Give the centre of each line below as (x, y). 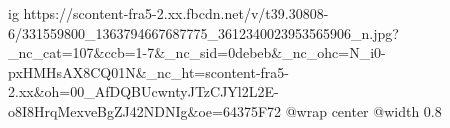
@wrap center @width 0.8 (363, 110)
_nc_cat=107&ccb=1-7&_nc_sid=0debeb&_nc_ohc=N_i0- (197, 52)
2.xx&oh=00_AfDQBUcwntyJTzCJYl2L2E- (143, 91)
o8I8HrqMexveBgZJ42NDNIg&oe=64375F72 (145, 110)
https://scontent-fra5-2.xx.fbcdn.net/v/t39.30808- (176, 13)
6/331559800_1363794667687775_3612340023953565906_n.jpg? (203, 32)
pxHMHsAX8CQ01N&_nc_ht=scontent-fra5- (148, 71)
